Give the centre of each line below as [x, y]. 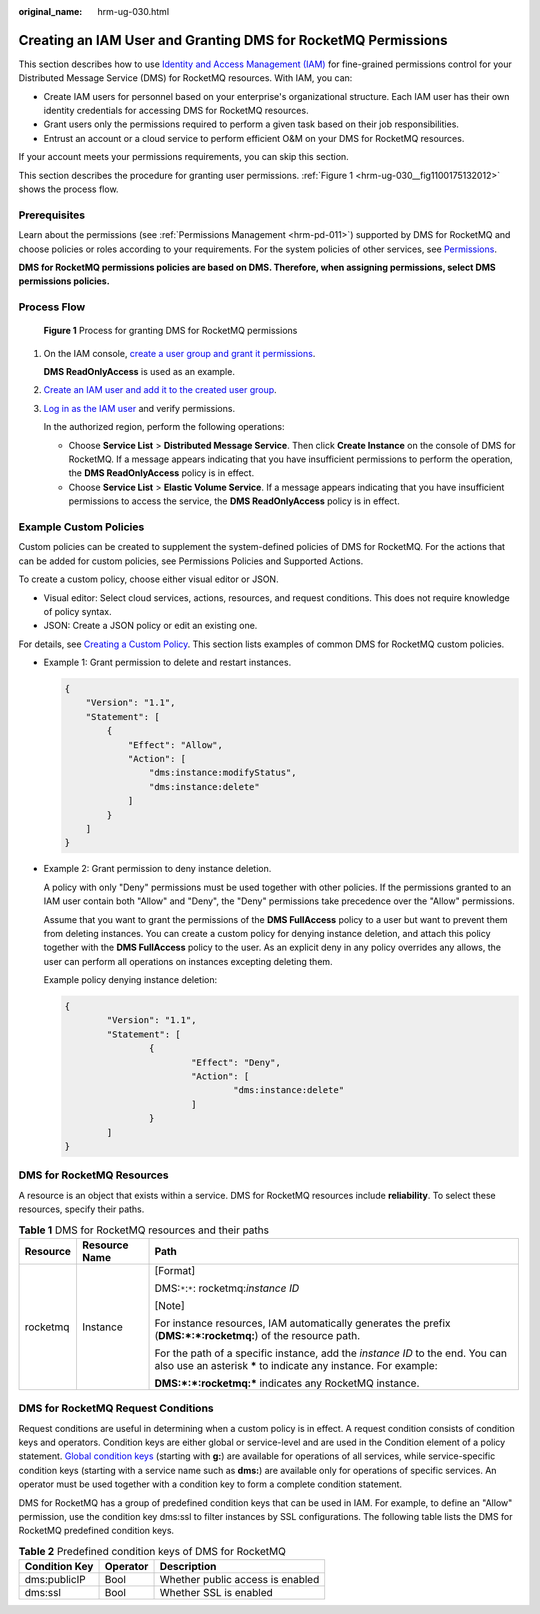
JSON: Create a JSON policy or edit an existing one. [150, 626]
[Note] [169, 1305]
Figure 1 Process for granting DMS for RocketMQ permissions [170, 331]
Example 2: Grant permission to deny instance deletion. [157, 869]
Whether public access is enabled [239, 1580]
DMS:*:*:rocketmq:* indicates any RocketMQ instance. [287, 1383]
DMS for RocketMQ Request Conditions [116, 1408]
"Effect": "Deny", [236, 1062]
